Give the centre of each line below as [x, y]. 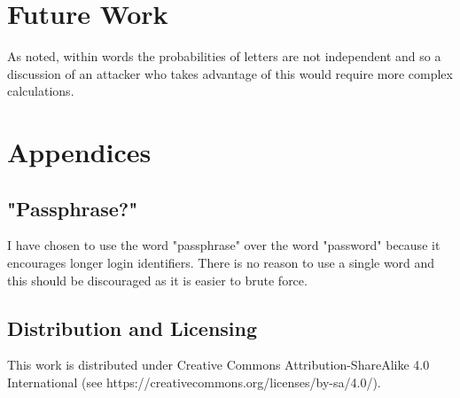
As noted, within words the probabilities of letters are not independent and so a [224, 56]
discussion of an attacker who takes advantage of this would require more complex [230, 73]
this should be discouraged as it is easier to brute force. [157, 280]
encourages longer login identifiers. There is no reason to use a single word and [221, 263]
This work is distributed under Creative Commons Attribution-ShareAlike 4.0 [218, 365]
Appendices [79, 152]
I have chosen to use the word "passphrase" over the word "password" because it [224, 245]
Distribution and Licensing [133, 328]
